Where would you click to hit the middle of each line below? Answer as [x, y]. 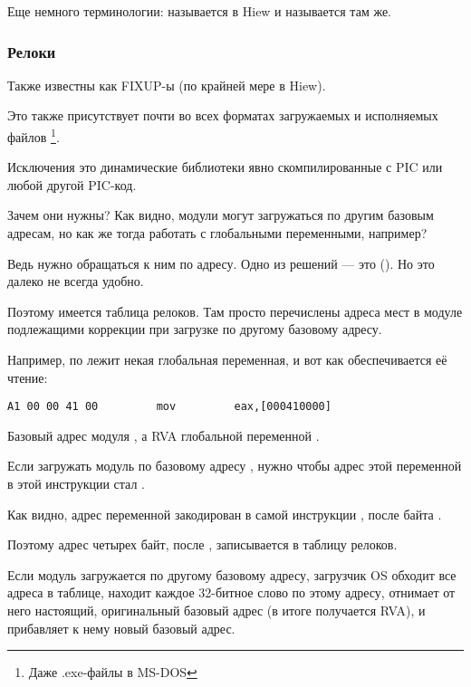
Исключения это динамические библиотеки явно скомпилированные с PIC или [225, 167]
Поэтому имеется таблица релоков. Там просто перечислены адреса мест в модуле [235, 311]
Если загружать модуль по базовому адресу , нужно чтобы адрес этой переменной [235, 466]
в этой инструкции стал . [76, 484]
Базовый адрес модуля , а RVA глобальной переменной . [163, 435]
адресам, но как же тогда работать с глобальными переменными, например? [217, 233]
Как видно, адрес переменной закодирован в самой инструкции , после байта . [225, 514]
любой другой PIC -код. [72, 184]
